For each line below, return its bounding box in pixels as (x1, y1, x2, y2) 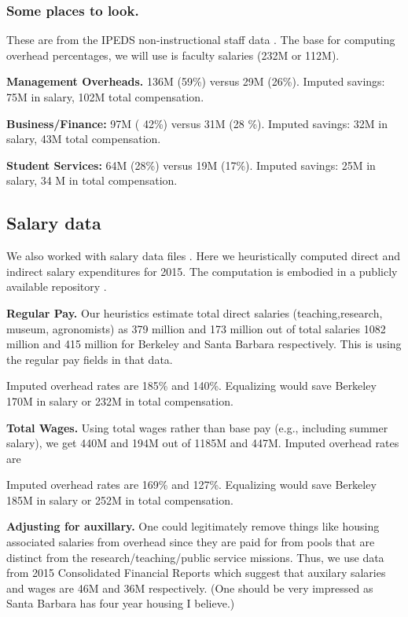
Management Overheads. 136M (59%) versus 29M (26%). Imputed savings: (6, 73, 385, 90)
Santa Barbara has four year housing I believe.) (6, 595, 235, 611)
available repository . (6, 278, 107, 295)
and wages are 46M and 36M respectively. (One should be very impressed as (6, 579, 373, 596)
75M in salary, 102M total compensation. (6, 89, 204, 105)
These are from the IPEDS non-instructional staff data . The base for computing (6, 31, 395, 48)
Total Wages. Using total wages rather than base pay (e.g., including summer (6, 419, 388, 435)
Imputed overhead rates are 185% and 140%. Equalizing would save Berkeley (6, 377, 377, 394)
